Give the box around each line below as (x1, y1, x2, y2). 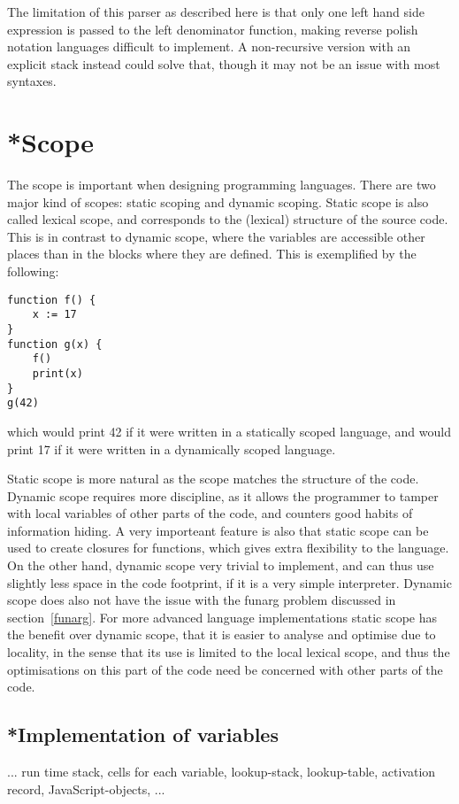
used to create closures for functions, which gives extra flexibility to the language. (7, 538, 449, 557)
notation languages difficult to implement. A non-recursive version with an (7, 37, 411, 56)
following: (7, 262, 59, 281)
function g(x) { (7, 337, 103, 351)
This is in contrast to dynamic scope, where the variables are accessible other (7, 227, 425, 245)
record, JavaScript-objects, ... (7, 779, 165, 798)
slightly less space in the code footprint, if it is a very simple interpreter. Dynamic (7, 573, 452, 591)
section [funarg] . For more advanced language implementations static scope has (7, 607, 438, 626)
